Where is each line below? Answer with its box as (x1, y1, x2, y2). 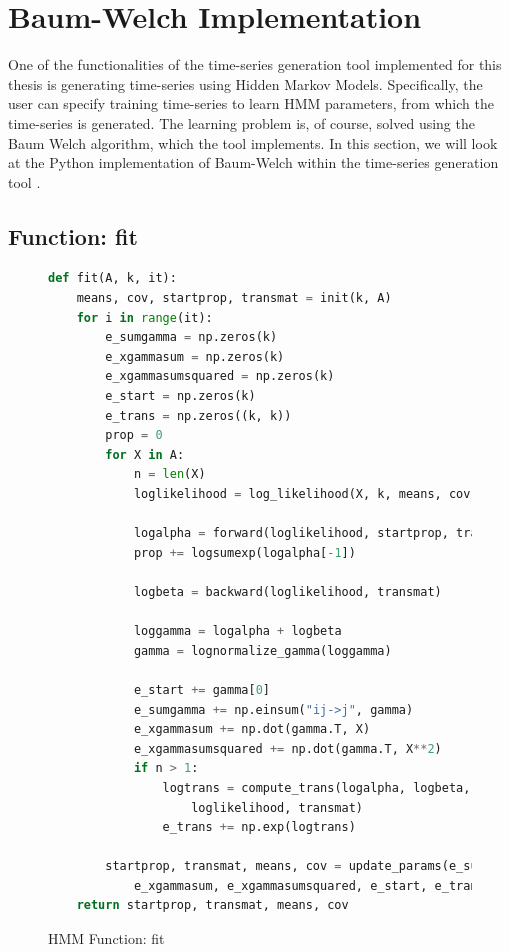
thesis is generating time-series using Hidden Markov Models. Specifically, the (8, 73, 483, 94)
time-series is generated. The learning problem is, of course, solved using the (8, 112, 475, 133)
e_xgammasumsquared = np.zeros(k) (105, 369, 335, 384)
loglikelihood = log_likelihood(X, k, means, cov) (133, 487, 478, 502)
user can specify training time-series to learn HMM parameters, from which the (8, 93, 494, 114)
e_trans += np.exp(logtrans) (162, 820, 356, 835)
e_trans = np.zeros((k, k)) (105, 408, 292, 423)
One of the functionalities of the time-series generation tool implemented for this (8, 54, 502, 75)
